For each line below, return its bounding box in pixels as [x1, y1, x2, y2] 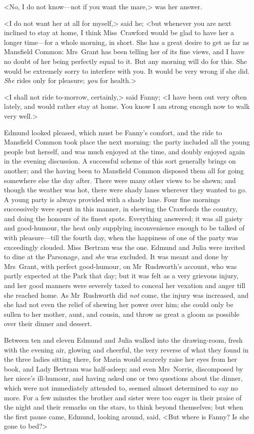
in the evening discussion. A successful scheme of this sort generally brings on [4, 156, 236, 166]
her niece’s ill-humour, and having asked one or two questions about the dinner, [4, 373, 243, 383]
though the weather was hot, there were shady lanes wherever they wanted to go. [4, 185, 247, 195]
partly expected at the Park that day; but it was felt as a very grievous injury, [4, 270, 239, 281]
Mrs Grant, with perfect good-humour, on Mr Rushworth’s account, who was [4, 261, 237, 271]
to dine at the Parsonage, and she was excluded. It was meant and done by [4, 251, 229, 262]
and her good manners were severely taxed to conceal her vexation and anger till [4, 280, 246, 290]
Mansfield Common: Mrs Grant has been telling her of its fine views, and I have [4, 46, 245, 57]
